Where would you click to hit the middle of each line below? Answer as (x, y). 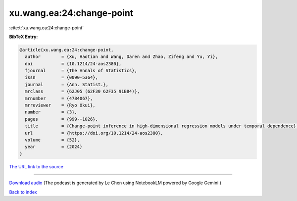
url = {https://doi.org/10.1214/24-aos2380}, (94, 133)
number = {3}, (51, 112)
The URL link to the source (36, 166)
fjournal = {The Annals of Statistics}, (81, 71)
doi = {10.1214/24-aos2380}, (73, 64)
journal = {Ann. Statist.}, (67, 84)
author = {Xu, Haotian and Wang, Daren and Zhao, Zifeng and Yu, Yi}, (122, 57)
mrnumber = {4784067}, (59, 98)
